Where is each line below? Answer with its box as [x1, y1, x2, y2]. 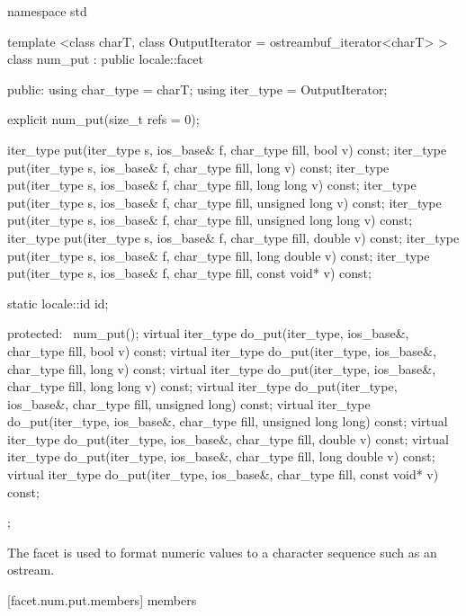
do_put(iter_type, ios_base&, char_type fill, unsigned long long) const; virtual [7, 412, 448, 431]
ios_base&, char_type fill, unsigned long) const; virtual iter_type [7, 394, 371, 413]
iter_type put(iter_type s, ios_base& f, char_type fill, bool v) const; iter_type [7, 139, 447, 158]
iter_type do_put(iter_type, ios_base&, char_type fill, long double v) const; [7, 447, 435, 466]
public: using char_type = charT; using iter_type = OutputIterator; [7, 79, 388, 98]
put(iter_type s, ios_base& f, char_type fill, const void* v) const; [7, 263, 372, 282]
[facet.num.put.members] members [7, 591, 197, 610]
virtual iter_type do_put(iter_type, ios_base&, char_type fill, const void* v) [7, 465, 439, 484]
